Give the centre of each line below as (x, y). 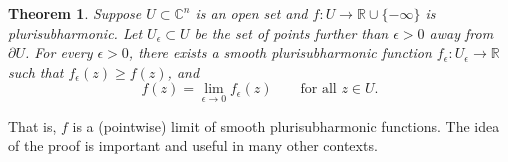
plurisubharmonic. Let (75, 32)
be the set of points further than (291, 32)
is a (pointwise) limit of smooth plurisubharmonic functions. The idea (286, 125)
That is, (32, 125)
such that (36, 71)
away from (461, 32)
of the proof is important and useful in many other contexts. (193, 145)
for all (318, 89)
